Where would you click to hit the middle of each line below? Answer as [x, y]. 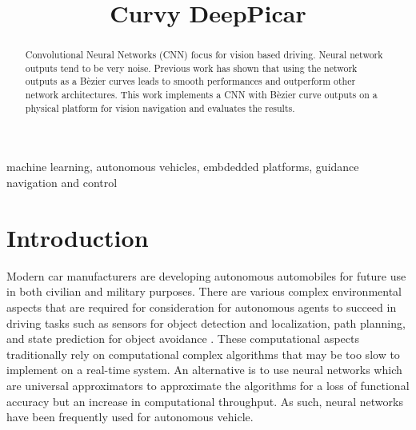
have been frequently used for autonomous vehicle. [130, 417]
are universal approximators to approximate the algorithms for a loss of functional [208, 385]
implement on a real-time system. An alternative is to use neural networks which [204, 370]
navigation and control [62, 183]
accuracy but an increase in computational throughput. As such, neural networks [205, 401]
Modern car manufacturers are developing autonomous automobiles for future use [206, 275]
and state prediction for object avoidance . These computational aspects [183, 338]
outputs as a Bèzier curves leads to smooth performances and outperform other [190, 81]
